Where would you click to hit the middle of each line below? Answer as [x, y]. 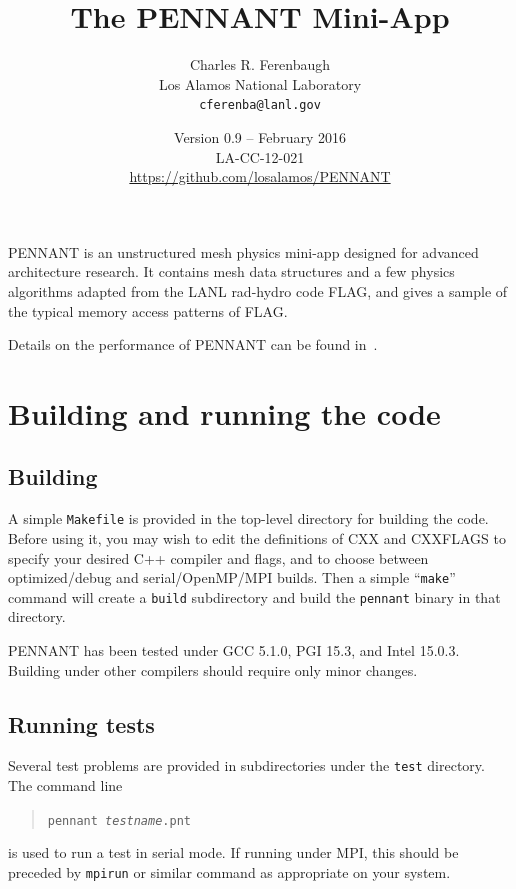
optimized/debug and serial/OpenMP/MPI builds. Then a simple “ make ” [232, 577]
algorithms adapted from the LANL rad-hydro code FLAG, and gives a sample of [258, 290]
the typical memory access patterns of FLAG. [148, 310]
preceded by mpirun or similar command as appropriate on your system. [229, 871]
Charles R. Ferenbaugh [260, 64]
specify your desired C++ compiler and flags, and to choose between [218, 557]
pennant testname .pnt [119, 820]
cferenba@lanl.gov [260, 105]
